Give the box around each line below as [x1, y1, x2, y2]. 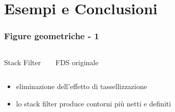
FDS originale [55, 57, 99, 67]
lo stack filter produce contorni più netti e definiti [16, 98, 171, 108]
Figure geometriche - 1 [4, 30, 99, 42]
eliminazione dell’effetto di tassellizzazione [16, 81, 147, 92]
